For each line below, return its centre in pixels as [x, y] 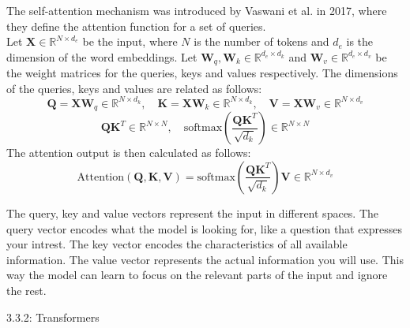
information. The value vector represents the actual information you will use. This [205, 259]
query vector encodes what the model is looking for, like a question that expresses [205, 228]
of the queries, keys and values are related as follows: [134, 88]
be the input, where [130, 41]
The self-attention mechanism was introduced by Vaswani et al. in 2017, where [197, 10]
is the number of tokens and [261, 41]
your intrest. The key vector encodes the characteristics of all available [177, 244]
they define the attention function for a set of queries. [136, 26]
